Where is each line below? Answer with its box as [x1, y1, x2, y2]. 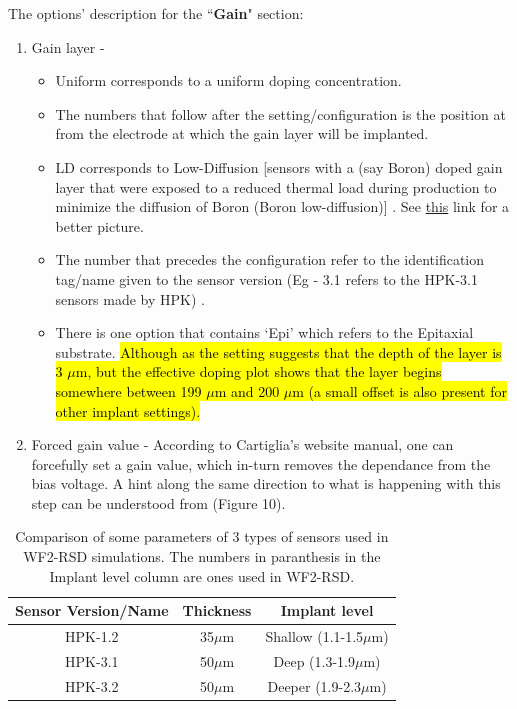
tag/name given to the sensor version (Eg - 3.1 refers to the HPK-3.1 [55, 268, 478, 289]
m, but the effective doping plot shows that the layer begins [75, 361, 442, 382]
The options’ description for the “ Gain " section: [8, 3, 304, 23]
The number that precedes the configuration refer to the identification [55, 249, 485, 270]
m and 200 [214, 380, 280, 401]
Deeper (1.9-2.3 [267, 675, 362, 696]
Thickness [182, 600, 252, 621]
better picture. [55, 215, 144, 236]
